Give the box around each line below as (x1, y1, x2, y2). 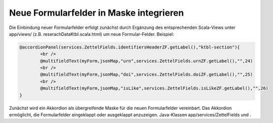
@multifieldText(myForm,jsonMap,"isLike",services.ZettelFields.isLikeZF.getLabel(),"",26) (40, 86, 269, 91)
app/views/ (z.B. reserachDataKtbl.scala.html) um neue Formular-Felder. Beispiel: (9, 31, 174, 37)
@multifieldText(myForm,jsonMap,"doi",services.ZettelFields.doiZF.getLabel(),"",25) (40, 72, 253, 77)
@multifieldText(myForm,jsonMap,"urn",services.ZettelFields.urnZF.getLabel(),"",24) (40, 58, 253, 64)
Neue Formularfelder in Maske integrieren (9, 7, 184, 18)
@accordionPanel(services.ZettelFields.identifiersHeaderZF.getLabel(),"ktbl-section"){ (19, 44, 241, 50)
